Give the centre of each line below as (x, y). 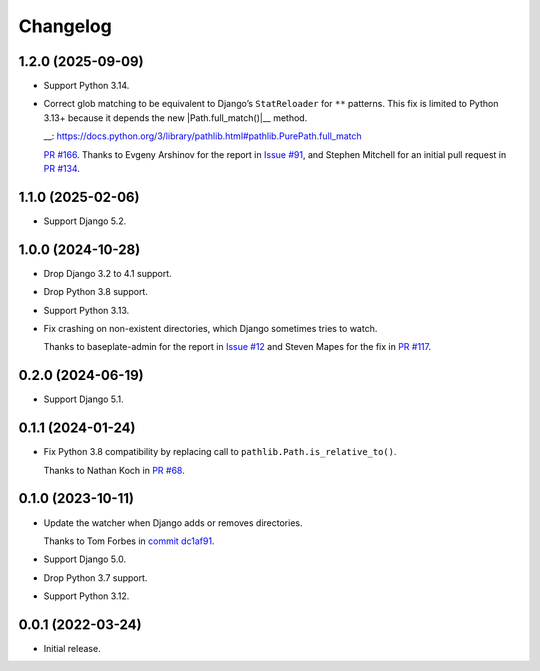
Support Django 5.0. (85, 559)
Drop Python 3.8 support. (96, 292)
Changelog (65, 26)
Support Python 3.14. (86, 86)
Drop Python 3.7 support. (95, 577)
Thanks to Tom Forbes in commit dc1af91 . (129, 541)
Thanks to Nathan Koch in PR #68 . (114, 470)
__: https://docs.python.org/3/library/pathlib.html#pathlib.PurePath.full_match (202, 136)
